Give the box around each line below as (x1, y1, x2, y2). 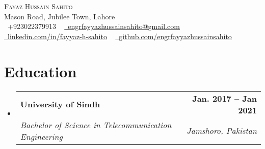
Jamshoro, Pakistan (187, 125, 257, 136)
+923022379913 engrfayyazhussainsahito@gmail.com (7, 21, 180, 32)
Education (4, 61, 77, 81)
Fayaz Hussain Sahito (4, 1, 73, 11)
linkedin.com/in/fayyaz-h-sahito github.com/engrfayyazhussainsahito (8, 31, 232, 41)
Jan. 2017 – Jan (192, 92, 257, 104)
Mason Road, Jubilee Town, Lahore (4, 11, 115, 21)
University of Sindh (20, 98, 100, 110)
